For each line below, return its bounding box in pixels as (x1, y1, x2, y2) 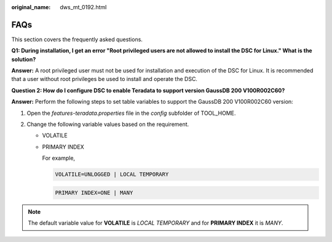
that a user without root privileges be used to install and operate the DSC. (11, 76, 198, 83)
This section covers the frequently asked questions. (11, 36, 143, 43)
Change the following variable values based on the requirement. (26, 120, 189, 128)
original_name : (11, 4, 51, 10)
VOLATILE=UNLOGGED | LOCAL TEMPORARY (55, 171, 169, 178)
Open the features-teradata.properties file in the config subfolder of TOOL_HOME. (26, 109, 236, 117)
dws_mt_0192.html (60, 4, 107, 10)
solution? (11, 55, 36, 63)
